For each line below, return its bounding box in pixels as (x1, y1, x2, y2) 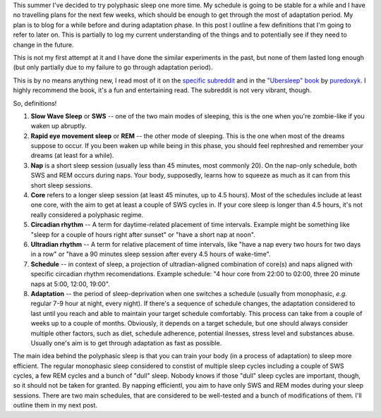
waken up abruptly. (30, 122, 87, 130)
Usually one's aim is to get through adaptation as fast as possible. (30, 338, 222, 347)
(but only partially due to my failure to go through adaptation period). (13, 63, 213, 72)
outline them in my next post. (13, 401, 98, 410)
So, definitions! (13, 99, 57, 107)
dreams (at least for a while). (30, 152, 114, 160)
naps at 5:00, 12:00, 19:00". (30, 279, 111, 288)
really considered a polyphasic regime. (30, 210, 144, 219)
